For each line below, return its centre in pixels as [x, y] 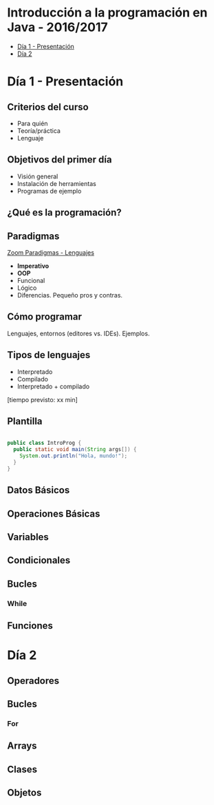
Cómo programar [45, 317]
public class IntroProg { [44, 443]
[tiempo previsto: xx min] [42, 399]
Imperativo [33, 266]
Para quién [32, 123]
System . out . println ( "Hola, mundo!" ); [74, 456]
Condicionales [39, 560]
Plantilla [25, 421]
